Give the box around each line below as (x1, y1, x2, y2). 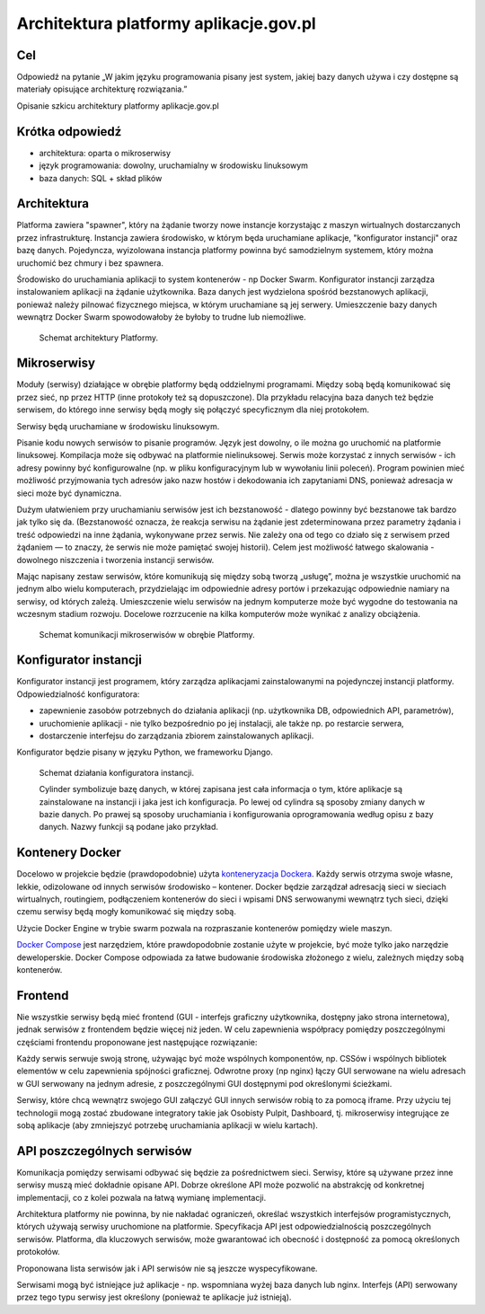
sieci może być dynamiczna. (16, 488, 122, 498)
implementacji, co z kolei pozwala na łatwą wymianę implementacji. (16, 1192, 267, 1203)
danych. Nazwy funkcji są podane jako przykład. (39, 822, 219, 833)
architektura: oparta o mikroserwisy (39, 147, 171, 158)
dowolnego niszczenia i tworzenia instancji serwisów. (16, 554, 215, 565)
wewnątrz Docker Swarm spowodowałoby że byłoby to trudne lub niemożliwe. (16, 312, 307, 322)
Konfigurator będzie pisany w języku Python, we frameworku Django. (16, 746, 273, 758)
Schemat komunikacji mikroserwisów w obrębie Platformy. (39, 629, 255, 639)
